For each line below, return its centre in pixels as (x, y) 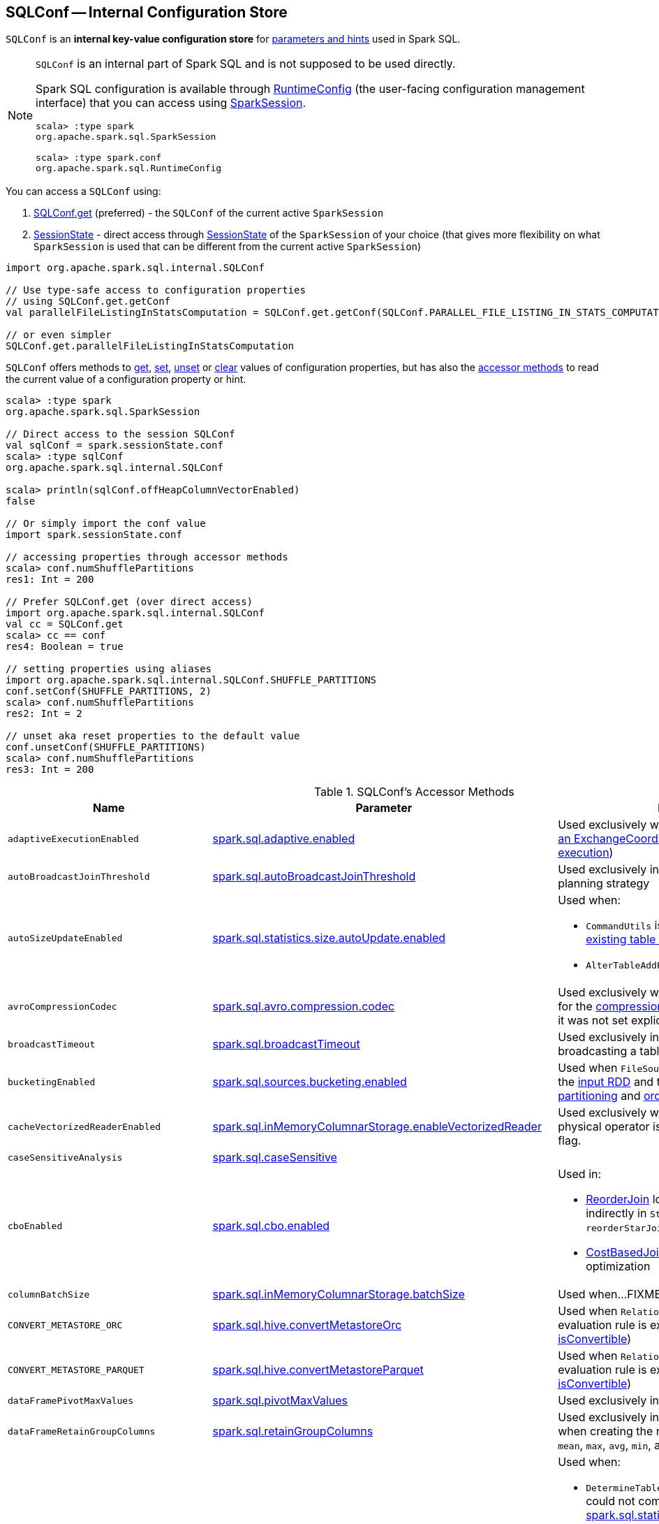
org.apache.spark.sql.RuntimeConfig (129, 168)
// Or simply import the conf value (106, 524)
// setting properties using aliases (109, 669)
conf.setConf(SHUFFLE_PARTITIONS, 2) (109, 691)
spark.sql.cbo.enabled (271, 1226)
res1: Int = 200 (50, 580)
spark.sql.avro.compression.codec (304, 1007)
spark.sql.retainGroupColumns (293, 1431)
